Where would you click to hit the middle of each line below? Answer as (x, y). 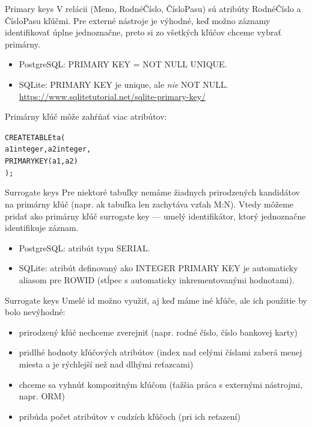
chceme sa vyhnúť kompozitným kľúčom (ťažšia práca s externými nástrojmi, (161, 384)
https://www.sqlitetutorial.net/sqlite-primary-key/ (112, 96)
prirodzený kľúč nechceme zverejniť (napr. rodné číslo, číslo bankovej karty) (158, 332)
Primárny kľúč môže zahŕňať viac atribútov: (86, 116)
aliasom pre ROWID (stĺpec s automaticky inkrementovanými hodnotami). (157, 279)
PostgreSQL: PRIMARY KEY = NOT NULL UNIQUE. (123, 64)
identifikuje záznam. (42, 228)
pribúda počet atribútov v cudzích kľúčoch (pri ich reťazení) (130, 416)
